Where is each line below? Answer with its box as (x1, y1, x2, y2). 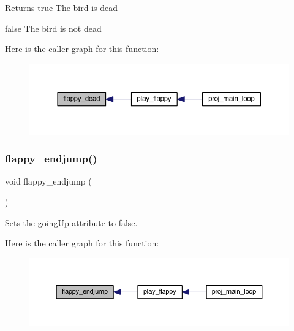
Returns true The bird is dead (5, 1, 118, 13)
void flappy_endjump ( (5, 175, 92, 188)
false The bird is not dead (5, 21, 102, 34)
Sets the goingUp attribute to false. (5, 216, 138, 229)
